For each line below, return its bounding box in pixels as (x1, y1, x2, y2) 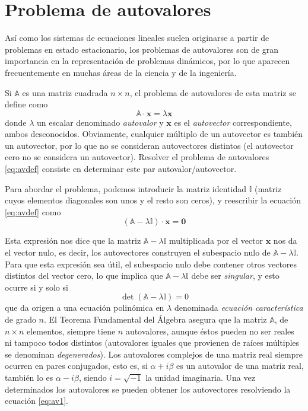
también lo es (5, 371, 53, 383)
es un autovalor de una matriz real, (176, 359, 304, 372)
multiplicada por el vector (169, 234, 263, 247)
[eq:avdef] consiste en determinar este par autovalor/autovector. (5, 163, 237, 175)
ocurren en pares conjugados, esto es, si (5, 359, 148, 372)
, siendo (78, 371, 107, 383)
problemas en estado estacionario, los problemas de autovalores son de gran (5, 43, 279, 55)
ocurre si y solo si (5, 281, 68, 293)
